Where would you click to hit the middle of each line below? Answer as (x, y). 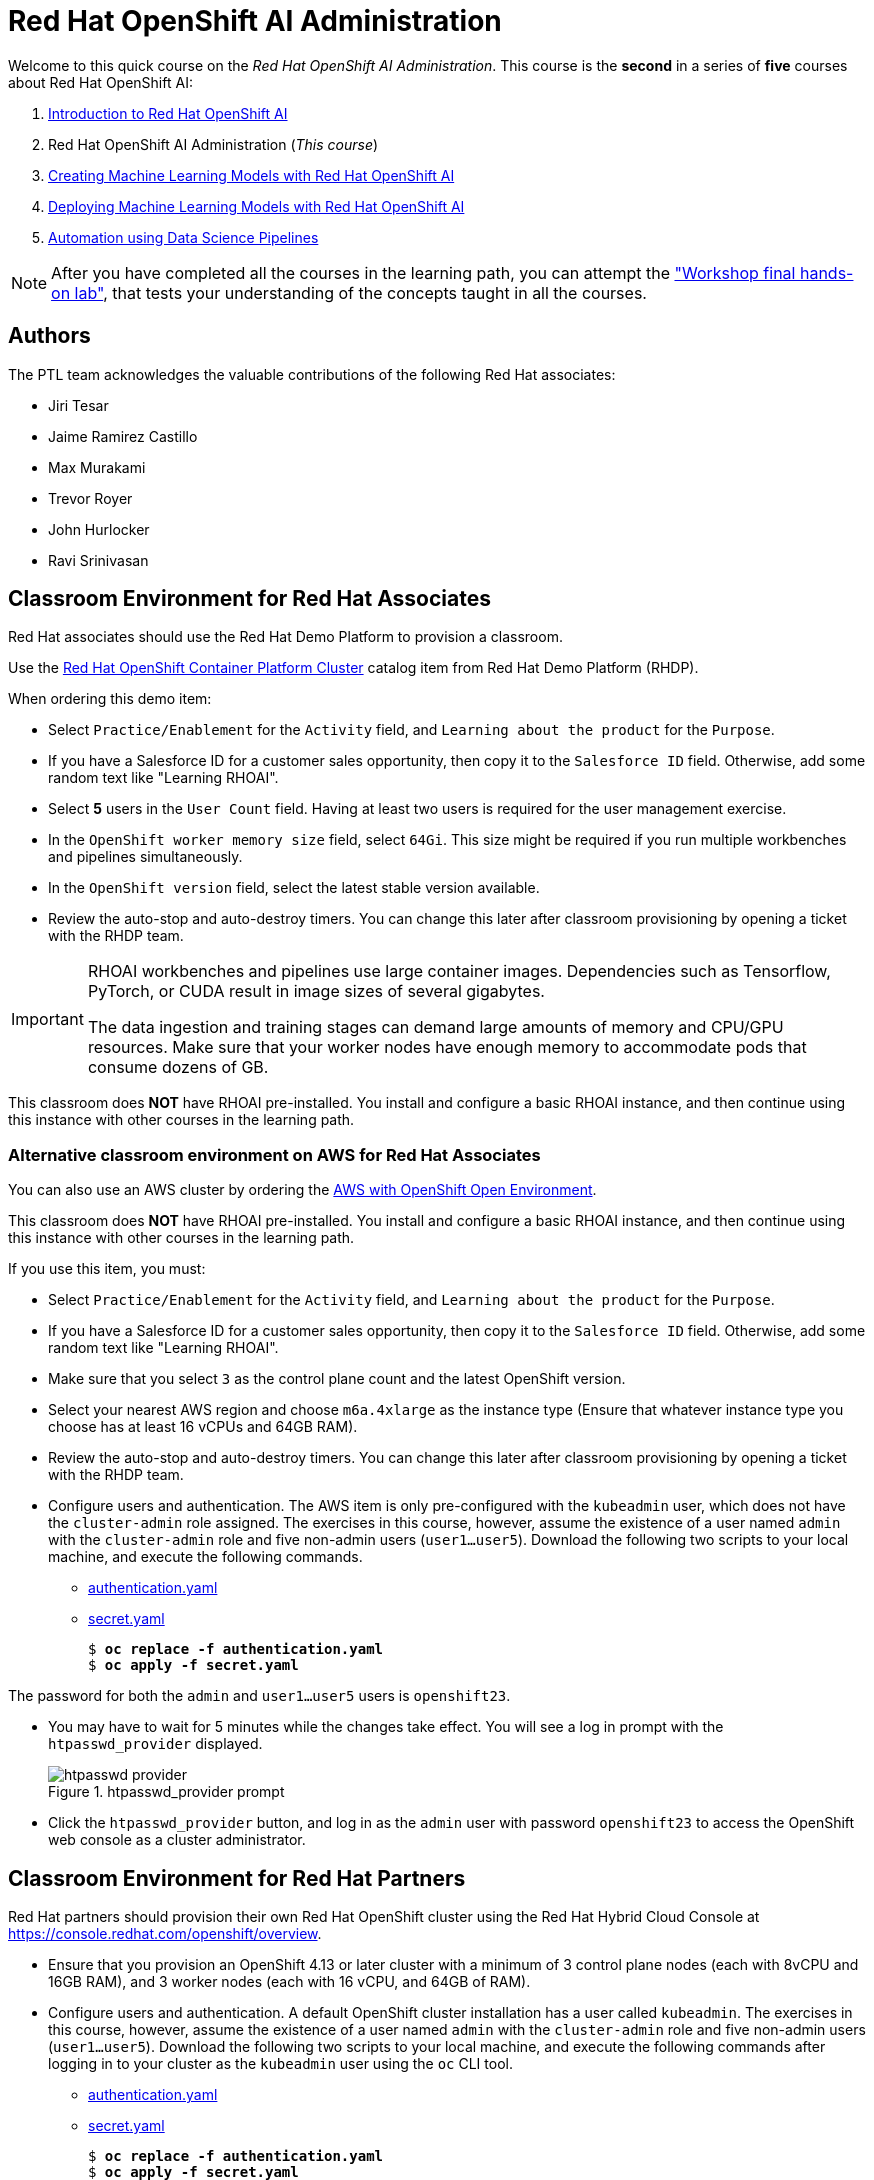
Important (47, 1019)
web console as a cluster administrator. (177, 1840)
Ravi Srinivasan (98, 560)
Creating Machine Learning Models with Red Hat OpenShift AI (251, 175)
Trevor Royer (90, 498)
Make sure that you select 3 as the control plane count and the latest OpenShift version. (337, 1379)
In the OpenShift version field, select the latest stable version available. (294, 888)
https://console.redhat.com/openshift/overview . (165, 1934)
